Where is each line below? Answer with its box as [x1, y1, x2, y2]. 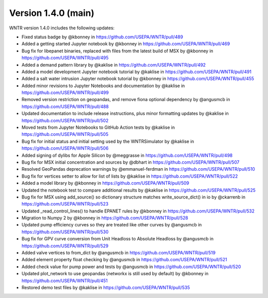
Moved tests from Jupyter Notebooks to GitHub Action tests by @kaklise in [21, 124, 175, 130]
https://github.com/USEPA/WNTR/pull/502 [21, 117, 109, 123]
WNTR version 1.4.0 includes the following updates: [9, 25, 115, 31]
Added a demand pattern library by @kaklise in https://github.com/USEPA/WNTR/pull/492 [21, 62, 206, 68]
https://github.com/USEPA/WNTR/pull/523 [21, 201, 109, 207]
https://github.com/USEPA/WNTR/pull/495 [21, 55, 109, 61]
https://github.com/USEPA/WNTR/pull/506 [21, 145, 109, 151]
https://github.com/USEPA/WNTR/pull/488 [21, 103, 109, 109]
